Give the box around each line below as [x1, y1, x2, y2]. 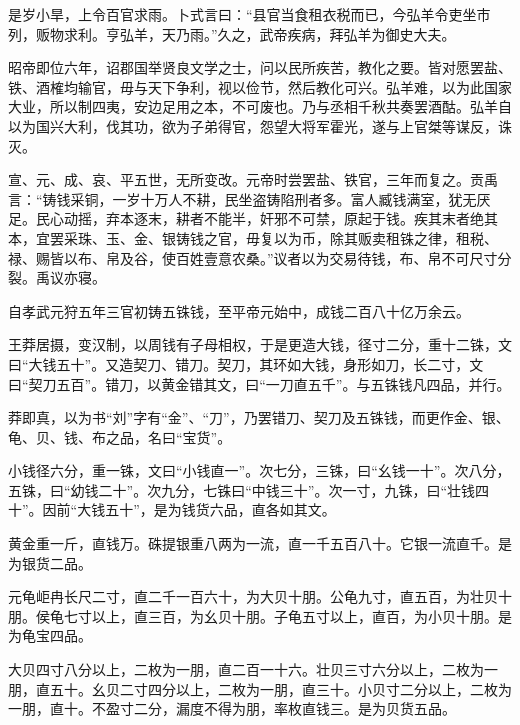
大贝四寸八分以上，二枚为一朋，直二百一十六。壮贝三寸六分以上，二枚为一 [8, 659, 498, 680]
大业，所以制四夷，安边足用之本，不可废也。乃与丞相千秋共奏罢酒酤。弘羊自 [8, 96, 512, 117]
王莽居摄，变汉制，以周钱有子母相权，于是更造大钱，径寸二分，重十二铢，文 [8, 334, 512, 355]
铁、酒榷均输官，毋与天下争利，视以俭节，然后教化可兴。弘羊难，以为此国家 [8, 76, 512, 97]
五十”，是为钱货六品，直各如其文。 [105, 499, 336, 520]
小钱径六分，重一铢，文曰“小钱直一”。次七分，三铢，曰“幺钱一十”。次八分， [8, 460, 511, 481]
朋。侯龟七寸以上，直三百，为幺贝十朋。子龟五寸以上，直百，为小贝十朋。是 [8, 605, 512, 626]
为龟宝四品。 [8, 625, 92, 646]
